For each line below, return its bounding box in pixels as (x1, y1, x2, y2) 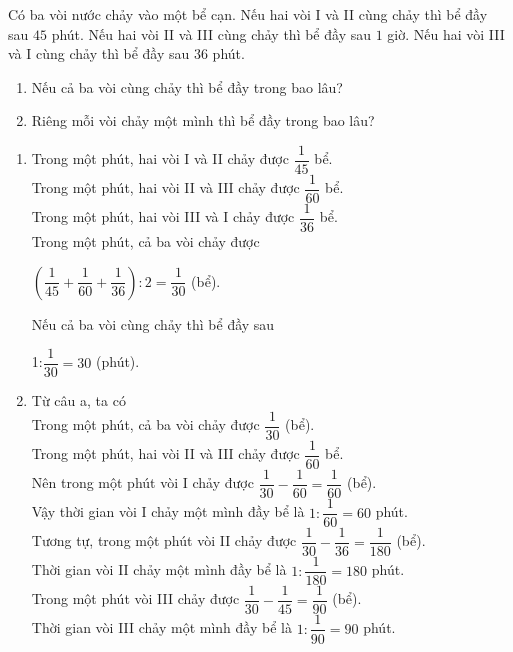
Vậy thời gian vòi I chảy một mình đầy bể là (31, 501, 305, 522)
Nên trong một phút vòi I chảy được (31, 472, 254, 493)
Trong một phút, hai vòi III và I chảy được (31, 206, 295, 227)
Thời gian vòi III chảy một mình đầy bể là (31, 617, 292, 638)
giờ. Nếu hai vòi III (387, 23, 505, 44)
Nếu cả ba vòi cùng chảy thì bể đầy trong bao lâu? (31, 76, 343, 97)
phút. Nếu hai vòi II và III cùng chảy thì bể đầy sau (51, 23, 371, 44)
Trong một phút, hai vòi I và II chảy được (31, 148, 289, 169)
